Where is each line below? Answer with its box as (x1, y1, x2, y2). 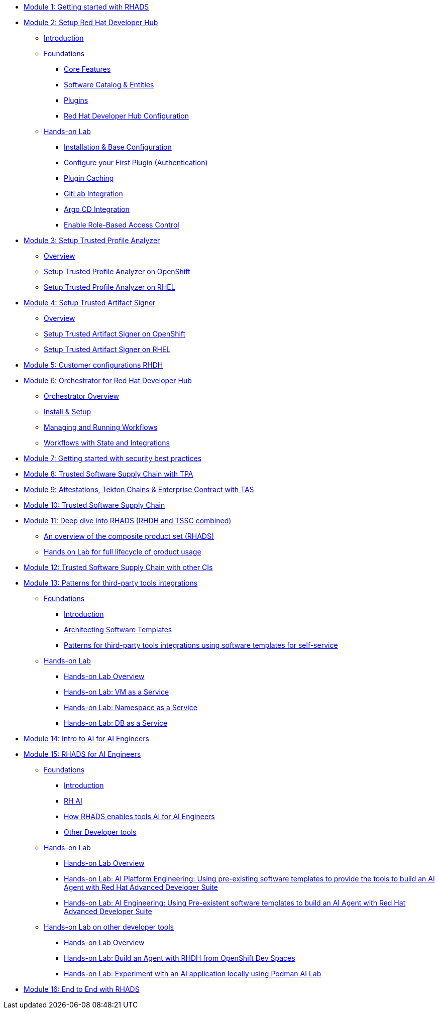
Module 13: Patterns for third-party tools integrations (24, 579, 198, 587)
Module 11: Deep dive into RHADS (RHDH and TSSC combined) (24, 516, 232, 525)
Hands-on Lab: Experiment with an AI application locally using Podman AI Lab (64, 969, 321, 978)
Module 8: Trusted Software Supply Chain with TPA (24, 470, 193, 478)
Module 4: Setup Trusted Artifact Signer (24, 298, 156, 307)
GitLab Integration (64, 189, 123, 198)
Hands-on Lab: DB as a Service (64, 719, 168, 727)
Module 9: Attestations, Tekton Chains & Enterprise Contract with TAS (24, 485, 254, 494)
